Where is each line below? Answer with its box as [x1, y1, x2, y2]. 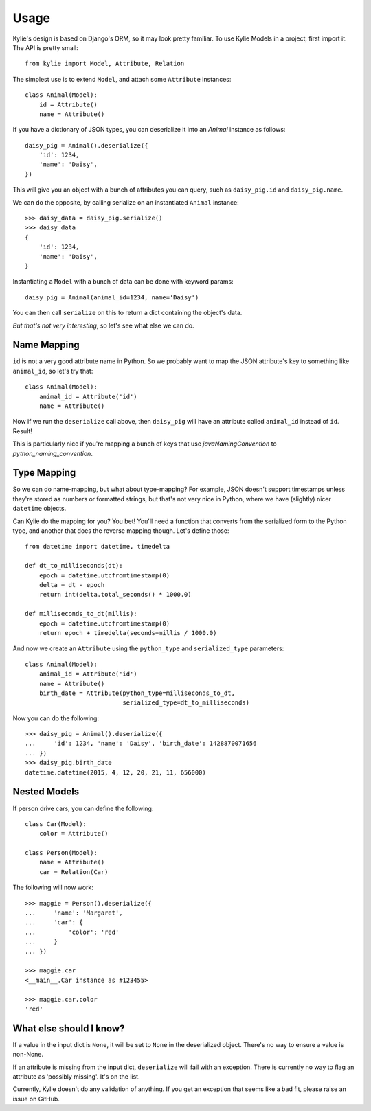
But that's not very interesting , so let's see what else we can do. [12, 321, 194, 330]
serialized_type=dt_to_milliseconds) [122, 699, 250, 707]
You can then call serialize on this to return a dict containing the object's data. [12, 309, 243, 317]
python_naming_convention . [12, 449, 93, 457]
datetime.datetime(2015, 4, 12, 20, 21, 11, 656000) [25, 768, 206, 776]
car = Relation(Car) [38, 868, 109, 875]
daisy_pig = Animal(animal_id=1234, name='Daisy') [25, 293, 199, 301]
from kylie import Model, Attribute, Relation [25, 60, 185, 68]
